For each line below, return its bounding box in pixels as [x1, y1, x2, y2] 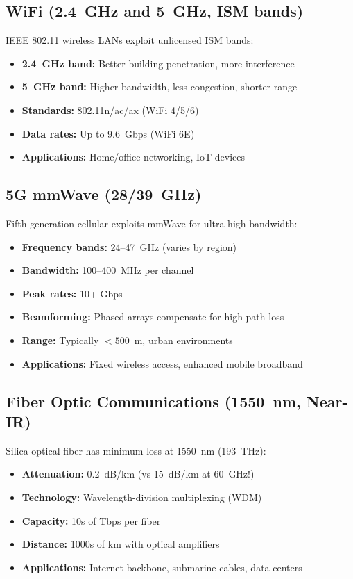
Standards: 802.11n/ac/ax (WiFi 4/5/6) [21, 102, 199, 117]
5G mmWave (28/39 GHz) [6, 184, 202, 205]
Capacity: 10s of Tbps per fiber [21, 513, 161, 528]
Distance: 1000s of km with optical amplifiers [21, 537, 220, 551]
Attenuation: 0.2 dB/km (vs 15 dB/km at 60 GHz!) [21, 466, 255, 481]
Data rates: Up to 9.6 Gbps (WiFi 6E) [21, 126, 195, 140]
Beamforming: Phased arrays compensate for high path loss [21, 309, 284, 324]
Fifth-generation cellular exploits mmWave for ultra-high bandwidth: [6, 215, 298, 230]
